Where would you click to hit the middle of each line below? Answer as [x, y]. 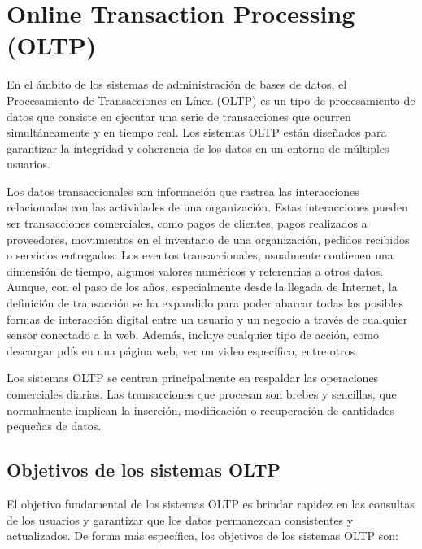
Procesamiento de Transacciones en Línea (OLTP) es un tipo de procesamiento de [211, 100]
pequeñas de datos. [54, 426]
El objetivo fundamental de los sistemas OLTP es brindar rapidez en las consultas [211, 503]
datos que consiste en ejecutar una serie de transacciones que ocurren [179, 116]
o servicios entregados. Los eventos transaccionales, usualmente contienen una [200, 255]
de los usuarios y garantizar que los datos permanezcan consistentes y [180, 519]
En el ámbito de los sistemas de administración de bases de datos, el [177, 84]
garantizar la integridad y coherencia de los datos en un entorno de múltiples [198, 148]
